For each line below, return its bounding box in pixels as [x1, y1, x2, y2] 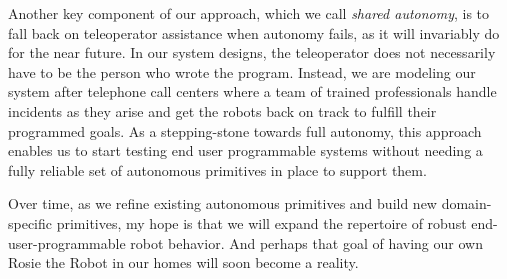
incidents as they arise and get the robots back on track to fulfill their [8, 100, 437, 121]
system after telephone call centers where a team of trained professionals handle [8, 81, 497, 102]
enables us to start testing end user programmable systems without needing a [8, 140, 483, 161]
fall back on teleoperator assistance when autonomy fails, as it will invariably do [8, 22, 500, 43]
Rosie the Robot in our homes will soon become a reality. [8, 252, 359, 273]
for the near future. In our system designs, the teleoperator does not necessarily [8, 42, 496, 63]
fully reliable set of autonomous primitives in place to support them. [8, 159, 427, 180]
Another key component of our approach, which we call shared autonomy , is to [8, 3, 490, 23]
